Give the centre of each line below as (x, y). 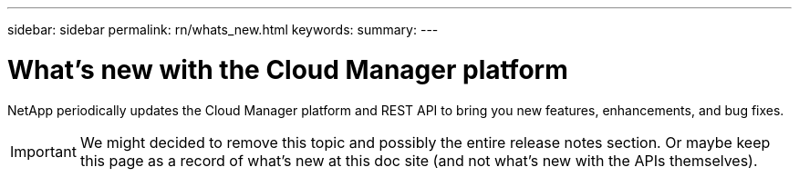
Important (43, 151)
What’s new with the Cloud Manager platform (288, 69)
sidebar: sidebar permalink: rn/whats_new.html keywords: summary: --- (223, 29)
